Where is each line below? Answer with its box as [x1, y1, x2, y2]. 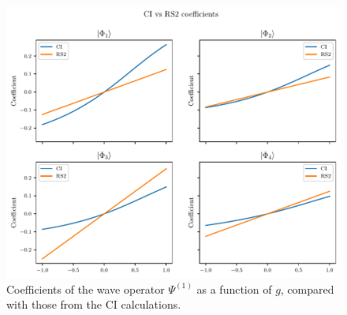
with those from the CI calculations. [6, 296, 181, 313]
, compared [280, 280, 334, 297]
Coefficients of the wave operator [6, 280, 165, 297]
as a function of [196, 280, 272, 297]
